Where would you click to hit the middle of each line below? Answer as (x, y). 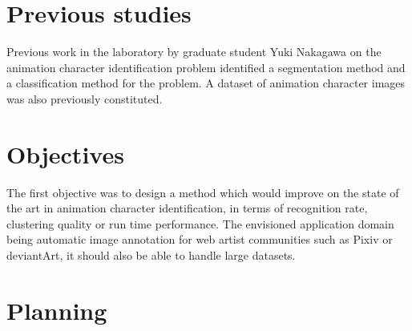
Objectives (65, 153)
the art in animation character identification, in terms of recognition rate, (187, 208)
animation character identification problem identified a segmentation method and (206, 67)
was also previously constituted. (85, 98)
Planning (57, 310)
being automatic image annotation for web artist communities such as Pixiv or (200, 239)
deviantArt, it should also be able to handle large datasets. (151, 255)
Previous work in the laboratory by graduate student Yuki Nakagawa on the (194, 52)
